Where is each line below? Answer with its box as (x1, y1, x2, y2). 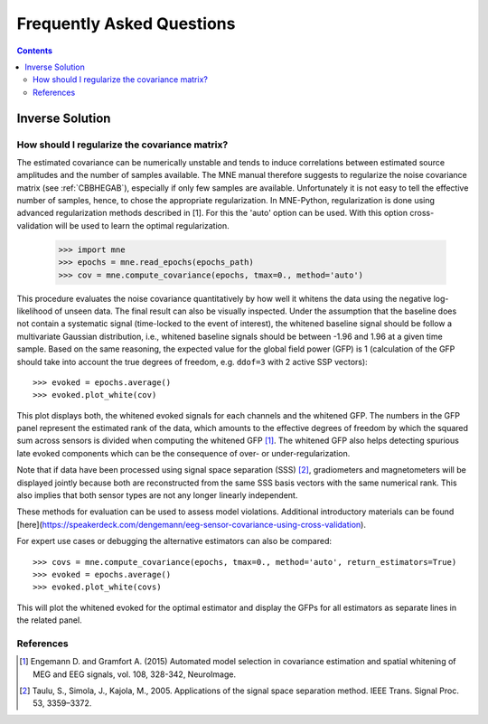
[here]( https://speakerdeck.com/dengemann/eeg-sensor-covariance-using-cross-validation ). (16, 519, 366, 530)
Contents (16, 45, 53, 56)
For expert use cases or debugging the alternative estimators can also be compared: (16, 536, 333, 547)
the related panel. (16, 615, 82, 625)
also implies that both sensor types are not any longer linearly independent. (16, 490, 298, 501)
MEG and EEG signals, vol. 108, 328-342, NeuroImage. (33, 669, 237, 680)
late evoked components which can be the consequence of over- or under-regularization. (16, 447, 351, 458)
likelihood (16, 306, 53, 316)
